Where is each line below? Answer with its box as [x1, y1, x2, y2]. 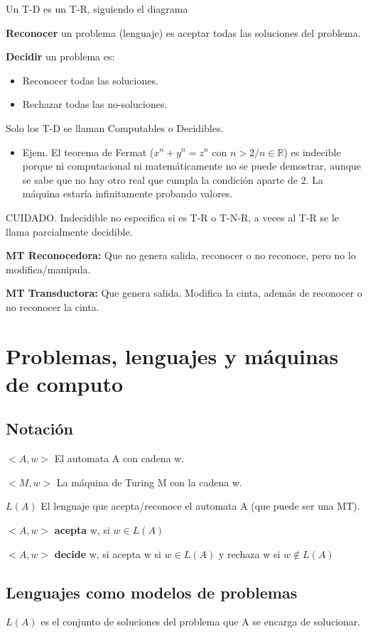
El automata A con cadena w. [54, 451, 185, 466]
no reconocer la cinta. [6, 299, 99, 314]
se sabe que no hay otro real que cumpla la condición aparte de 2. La [22, 172, 323, 187]
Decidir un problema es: [6, 49, 115, 64]
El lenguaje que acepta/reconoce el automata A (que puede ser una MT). [40, 498, 360, 513]
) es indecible [283, 144, 341, 159]
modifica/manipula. [6, 261, 91, 276]
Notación [6, 417, 74, 439]
